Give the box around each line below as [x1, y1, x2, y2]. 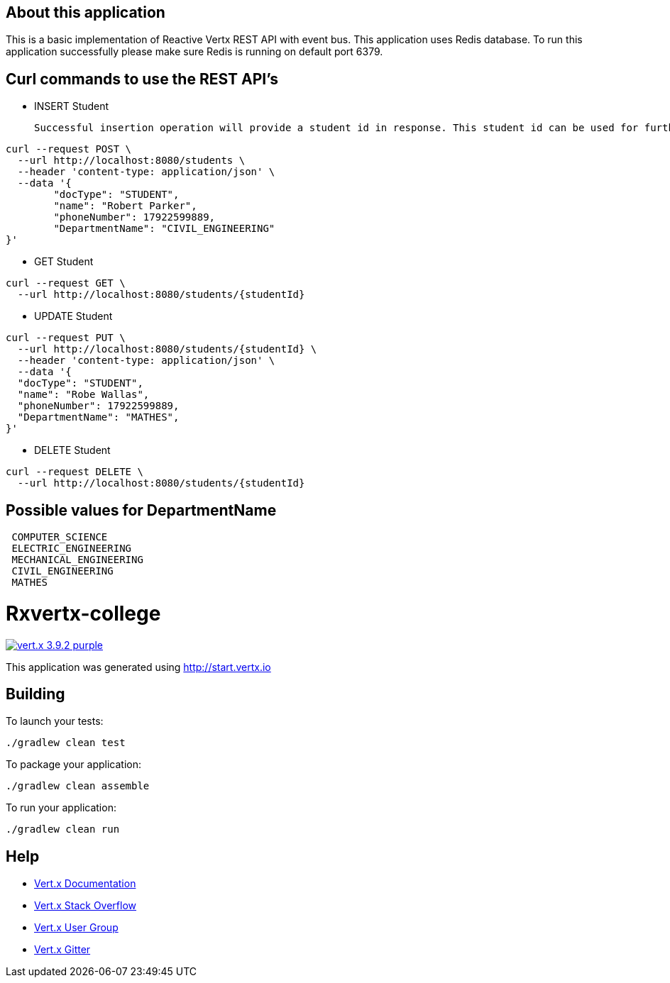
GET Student [34, 255, 94, 268]
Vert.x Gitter [34, 943, 91, 956]
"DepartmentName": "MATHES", [17, 411, 180, 423]
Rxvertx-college [6, 601, 161, 626]
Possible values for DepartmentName [6, 501, 277, 519]
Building [6, 685, 65, 704]
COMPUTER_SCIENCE [11, 531, 108, 543]
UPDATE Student [34, 310, 113, 323]
